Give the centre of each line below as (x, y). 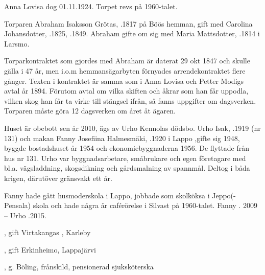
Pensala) (17, 205)
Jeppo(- (224, 195)
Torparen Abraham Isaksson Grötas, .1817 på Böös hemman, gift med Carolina (128, 23)
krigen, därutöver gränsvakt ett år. (58, 178)
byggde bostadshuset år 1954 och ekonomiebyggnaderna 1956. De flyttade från (127, 148)
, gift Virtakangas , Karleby (47, 232)
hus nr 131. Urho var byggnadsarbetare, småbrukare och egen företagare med (125, 158)
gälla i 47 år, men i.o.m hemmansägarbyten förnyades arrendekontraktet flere (125, 70)
